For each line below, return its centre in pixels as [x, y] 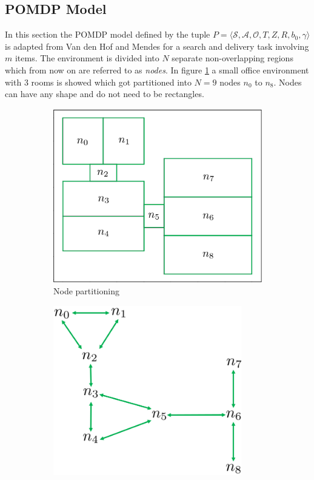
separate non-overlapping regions [232, 58]
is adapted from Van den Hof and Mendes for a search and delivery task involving [157, 46]
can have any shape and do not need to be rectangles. [105, 94]
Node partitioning [86, 290]
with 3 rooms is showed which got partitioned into [98, 82]
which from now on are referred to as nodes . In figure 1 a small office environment [157, 69]
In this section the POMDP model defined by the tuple [108, 34]
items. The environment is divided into [87, 58]
